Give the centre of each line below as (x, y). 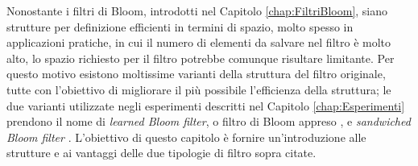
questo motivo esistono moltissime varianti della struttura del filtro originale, (196, 74)
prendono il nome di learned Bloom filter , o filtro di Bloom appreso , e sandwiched (209, 121)
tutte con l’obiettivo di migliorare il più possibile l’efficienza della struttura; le (199, 89)
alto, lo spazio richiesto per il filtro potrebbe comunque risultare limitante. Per (201, 58)
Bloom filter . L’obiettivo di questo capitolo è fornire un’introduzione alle (186, 137)
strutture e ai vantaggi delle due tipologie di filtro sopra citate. (161, 153)
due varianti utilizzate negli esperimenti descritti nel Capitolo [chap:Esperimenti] (206, 105)
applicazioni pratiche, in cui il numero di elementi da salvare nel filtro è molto (199, 42)
